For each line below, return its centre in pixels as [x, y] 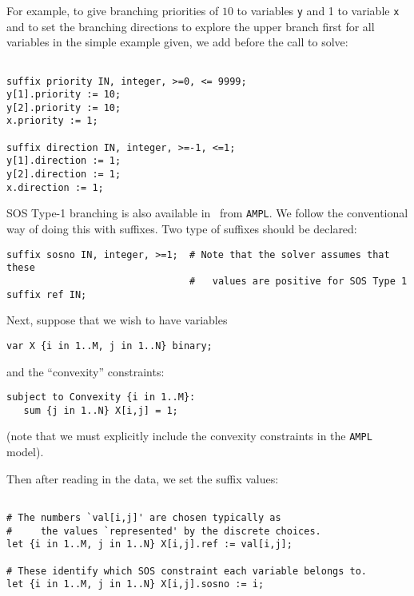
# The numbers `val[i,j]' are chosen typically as [144, 517]
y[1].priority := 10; [64, 95]
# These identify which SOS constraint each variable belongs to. [187, 571]
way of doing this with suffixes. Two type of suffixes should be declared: [182, 229]
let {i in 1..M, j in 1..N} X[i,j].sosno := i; [135, 584]
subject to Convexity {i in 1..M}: [101, 397]
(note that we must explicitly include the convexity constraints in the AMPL [189, 436]
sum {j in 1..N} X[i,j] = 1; [101, 410]
